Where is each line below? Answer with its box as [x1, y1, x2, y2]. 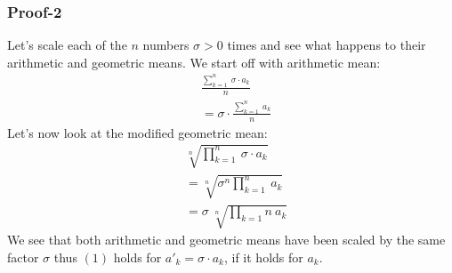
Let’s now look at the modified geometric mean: [7, 123, 268, 141]
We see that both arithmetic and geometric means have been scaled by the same [7, 230, 446, 249]
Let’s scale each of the [7, 36, 127, 54]
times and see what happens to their [227, 36, 426, 54]
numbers [142, 36, 190, 54]
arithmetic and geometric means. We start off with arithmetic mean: [7, 52, 381, 71]
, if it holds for [223, 247, 303, 266]
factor [7, 247, 39, 266]
